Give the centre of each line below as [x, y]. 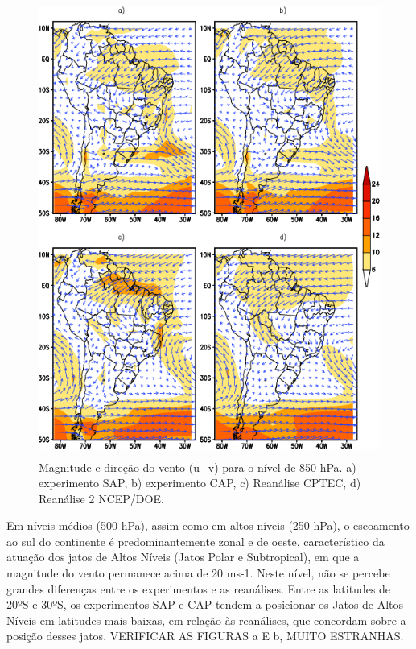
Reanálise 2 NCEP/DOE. [101, 498]
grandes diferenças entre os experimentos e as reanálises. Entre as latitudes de [199, 588]
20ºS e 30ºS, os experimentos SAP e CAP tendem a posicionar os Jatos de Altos [205, 604]
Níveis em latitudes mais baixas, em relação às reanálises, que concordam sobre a [206, 620]
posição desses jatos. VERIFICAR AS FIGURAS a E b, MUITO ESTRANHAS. [205, 636]
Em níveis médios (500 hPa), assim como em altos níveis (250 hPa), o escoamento [208, 525]
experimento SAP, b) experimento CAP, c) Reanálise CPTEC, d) [200, 483]
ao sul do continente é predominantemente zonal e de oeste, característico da [196, 541]
